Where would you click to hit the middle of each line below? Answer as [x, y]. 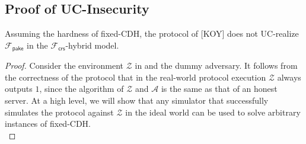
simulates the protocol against [59, 112]
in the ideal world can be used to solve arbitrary [213, 112]
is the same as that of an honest [219, 89]
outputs [19, 89]
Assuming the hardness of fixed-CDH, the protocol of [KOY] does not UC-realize [152, 33]
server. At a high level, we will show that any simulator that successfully [137, 100]
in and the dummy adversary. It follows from [216, 65]
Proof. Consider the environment [64, 65]
